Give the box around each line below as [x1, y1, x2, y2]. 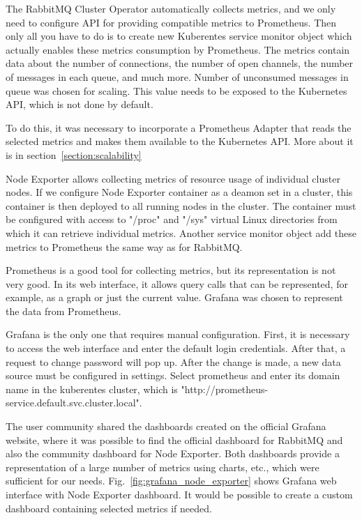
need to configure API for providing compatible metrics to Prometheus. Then [6, 15, 337, 29]
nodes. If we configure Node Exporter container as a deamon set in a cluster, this [6, 185, 353, 199]
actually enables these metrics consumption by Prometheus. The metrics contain [6, 42, 350, 56]
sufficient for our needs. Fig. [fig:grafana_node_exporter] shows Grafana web [6, 473, 337, 488]
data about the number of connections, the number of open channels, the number [6, 56, 354, 70]
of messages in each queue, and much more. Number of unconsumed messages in [6, 69, 349, 84]
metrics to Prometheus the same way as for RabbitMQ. [6, 239, 243, 254]
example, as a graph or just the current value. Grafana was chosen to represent [6, 290, 343, 305]
